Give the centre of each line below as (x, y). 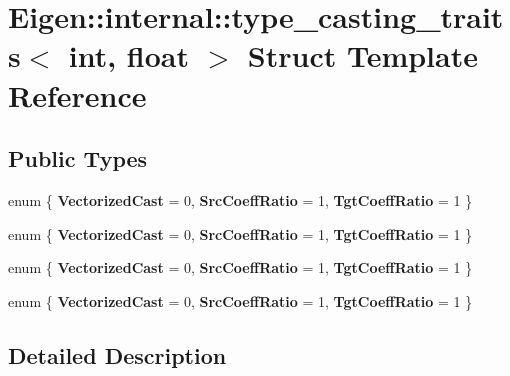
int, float (129, 55)
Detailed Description (117, 354)
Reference (77, 94)
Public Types (78, 158)
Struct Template (362, 55)
